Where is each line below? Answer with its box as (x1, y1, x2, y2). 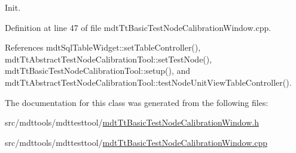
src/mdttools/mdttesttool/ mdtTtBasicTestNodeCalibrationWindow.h (5, 116, 259, 129)
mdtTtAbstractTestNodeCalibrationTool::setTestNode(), (5, 52, 212, 65)
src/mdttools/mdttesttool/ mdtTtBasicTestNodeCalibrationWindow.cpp (5, 136, 267, 148)
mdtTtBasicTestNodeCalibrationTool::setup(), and (5, 64, 191, 77)
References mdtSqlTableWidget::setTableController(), (5, 41, 201, 54)
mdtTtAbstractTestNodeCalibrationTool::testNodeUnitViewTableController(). (5, 76, 292, 88)
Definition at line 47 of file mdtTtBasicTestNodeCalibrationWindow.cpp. (5, 21, 271, 33)
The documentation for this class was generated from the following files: (5, 96, 268, 108)
